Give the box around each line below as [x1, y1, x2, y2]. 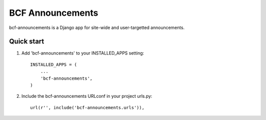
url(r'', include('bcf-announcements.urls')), [30, 105, 145, 110]
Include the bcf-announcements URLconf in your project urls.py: [21, 93, 153, 99]
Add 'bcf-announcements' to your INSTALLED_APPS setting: [21, 50, 144, 56]
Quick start [9, 37, 44, 46]
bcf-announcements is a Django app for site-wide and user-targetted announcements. [9, 25, 185, 30]
